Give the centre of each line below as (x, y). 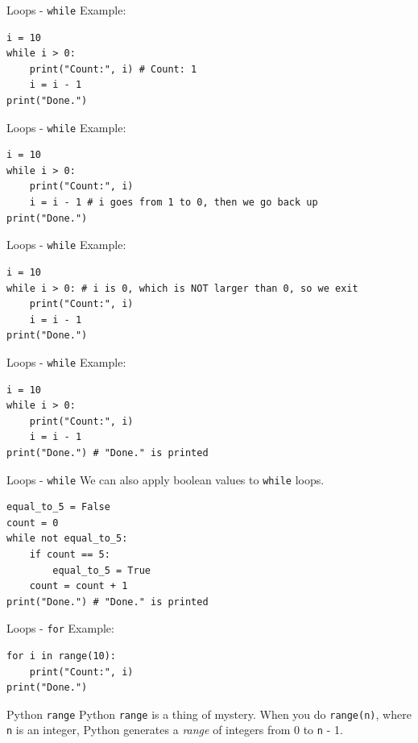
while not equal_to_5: (67, 539)
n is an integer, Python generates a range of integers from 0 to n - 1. (175, 730)
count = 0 (33, 523)
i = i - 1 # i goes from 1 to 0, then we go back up (174, 203)
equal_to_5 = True (101, 570)
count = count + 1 (79, 586)
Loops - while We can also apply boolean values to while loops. (166, 479)
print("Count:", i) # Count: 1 (113, 69)
